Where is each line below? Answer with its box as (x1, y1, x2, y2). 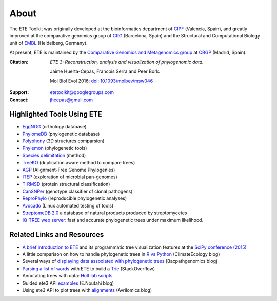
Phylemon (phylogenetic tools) (22, 145, 87, 151)
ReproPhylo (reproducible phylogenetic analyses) (22, 195, 127, 201)
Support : (9, 89, 29, 96)
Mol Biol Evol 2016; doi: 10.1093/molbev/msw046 (50, 78, 153, 84)
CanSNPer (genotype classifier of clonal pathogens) (22, 188, 133, 195)
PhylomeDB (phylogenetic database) (22, 130, 100, 137)
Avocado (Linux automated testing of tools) (22, 202, 114, 209)
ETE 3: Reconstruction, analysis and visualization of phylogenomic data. (50, 59, 204, 65)
